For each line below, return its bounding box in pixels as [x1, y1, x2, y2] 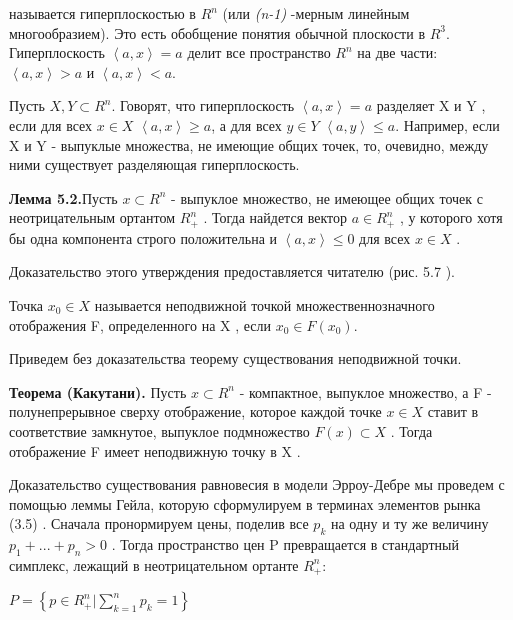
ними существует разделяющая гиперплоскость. [9, 154, 300, 175]
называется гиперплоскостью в [9, 3, 196, 23]
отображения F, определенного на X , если [9, 314, 272, 335]
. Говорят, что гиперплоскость [111, 95, 295, 116]
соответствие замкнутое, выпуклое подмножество [9, 420, 310, 441]
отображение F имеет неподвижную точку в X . [9, 440, 301, 461]
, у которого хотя [399, 207, 503, 228]
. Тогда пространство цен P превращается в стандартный [111, 534, 459, 555]
